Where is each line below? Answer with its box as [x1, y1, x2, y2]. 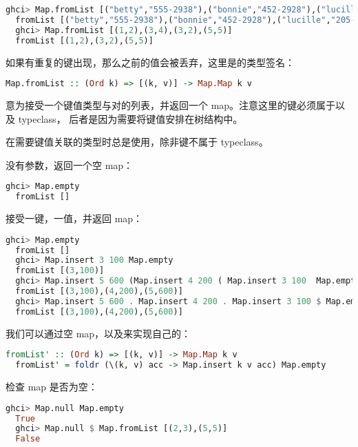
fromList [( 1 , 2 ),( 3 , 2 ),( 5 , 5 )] [15, 35, 154, 46]
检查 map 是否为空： [6, 379, 98, 394]
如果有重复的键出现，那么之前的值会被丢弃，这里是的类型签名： [6, 54, 295, 69]
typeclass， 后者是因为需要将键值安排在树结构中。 [18, 111, 243, 126]
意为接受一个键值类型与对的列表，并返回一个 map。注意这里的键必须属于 [6, 97, 336, 112]
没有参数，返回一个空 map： [6, 157, 134, 172]
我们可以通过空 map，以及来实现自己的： [6, 326, 191, 340]
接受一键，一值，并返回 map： [6, 211, 143, 226]
